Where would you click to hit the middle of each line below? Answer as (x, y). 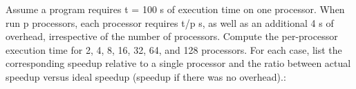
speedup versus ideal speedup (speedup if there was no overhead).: (146, 76)
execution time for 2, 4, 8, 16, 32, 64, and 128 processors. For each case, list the (174, 49)
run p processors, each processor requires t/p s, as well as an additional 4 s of (170, 22)
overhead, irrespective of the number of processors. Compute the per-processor (172, 36)
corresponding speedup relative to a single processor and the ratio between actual (178, 63)
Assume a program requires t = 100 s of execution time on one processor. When (175, 9)
